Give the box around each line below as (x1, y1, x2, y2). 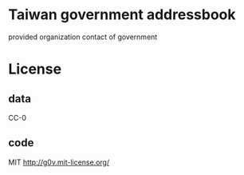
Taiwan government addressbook (8, 6, 236, 24)
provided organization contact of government (8, 32, 158, 42)
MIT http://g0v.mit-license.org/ (8, 157, 110, 167)
